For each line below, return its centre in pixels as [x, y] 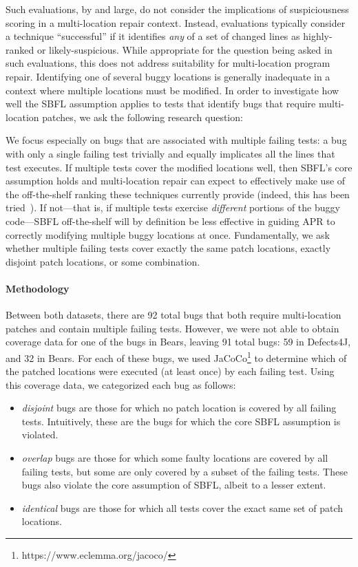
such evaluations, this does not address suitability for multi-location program [168, 63]
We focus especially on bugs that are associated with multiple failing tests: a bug [176, 140]
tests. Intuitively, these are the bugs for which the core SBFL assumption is [181, 421]
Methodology [38, 288]
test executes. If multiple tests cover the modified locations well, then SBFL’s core [179, 167]
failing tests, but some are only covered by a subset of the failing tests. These [185, 471]
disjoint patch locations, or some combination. [103, 261]
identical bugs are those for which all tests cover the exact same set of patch [182, 507]
